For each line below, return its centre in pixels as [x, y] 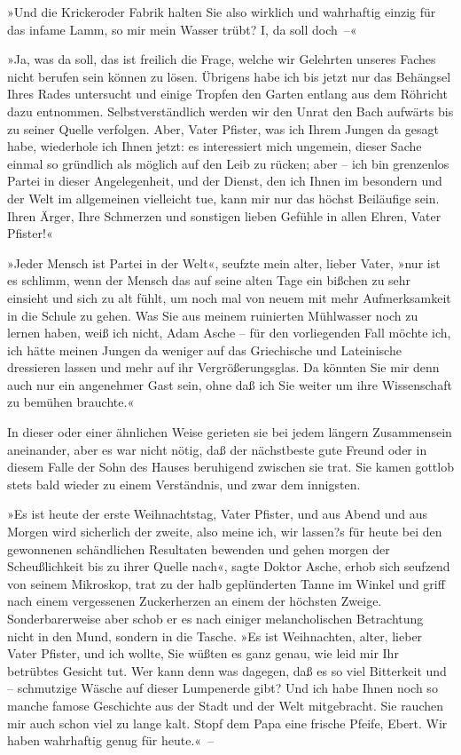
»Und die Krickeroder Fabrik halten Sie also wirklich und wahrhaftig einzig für [222, 12]
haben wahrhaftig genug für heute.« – [111, 740]
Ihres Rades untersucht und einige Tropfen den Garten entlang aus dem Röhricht [227, 94]
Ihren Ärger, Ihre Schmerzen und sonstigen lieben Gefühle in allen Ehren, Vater [224, 215]
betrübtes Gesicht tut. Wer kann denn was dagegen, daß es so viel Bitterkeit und [227, 670]
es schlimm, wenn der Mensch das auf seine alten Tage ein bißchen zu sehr [209, 280]
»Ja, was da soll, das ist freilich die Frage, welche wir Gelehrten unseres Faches [222, 59]
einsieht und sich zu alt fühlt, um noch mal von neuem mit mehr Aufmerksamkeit [229, 297]
